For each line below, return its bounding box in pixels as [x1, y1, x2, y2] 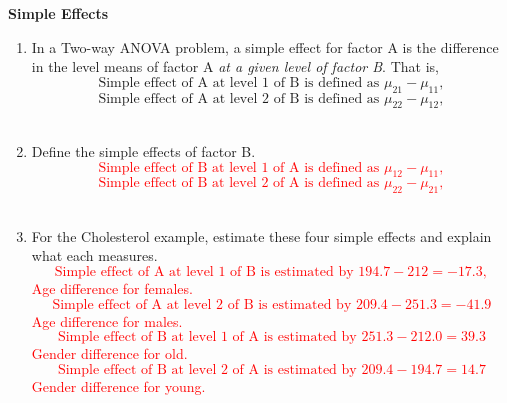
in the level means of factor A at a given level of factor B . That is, [31, 56, 439, 77]
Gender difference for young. [31, 375, 206, 396]
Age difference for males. [31, 310, 183, 331]
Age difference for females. [31, 277, 193, 298]
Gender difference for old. [31, 343, 188, 364]
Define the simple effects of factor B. [31, 140, 256, 161]
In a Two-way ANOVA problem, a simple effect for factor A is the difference [31, 36, 499, 57]
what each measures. [31, 245, 158, 266]
